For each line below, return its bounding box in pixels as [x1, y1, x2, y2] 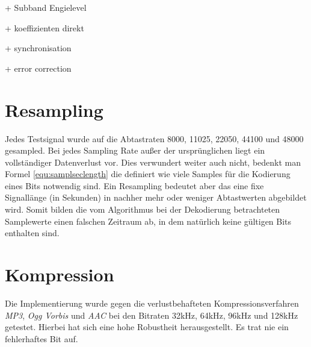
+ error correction [5, 61, 72, 74]
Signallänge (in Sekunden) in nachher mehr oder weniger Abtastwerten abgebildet [5, 191, 307, 204]
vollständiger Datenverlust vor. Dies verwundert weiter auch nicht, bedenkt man [5, 155, 301, 168]
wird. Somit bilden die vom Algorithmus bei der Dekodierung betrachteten [5, 203, 280, 216]
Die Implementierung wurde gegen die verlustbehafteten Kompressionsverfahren [5, 296, 299, 309]
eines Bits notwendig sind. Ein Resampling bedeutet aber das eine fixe [5, 179, 264, 192]
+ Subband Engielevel [5, 1, 87, 13]
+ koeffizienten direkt [5, 21, 84, 34]
